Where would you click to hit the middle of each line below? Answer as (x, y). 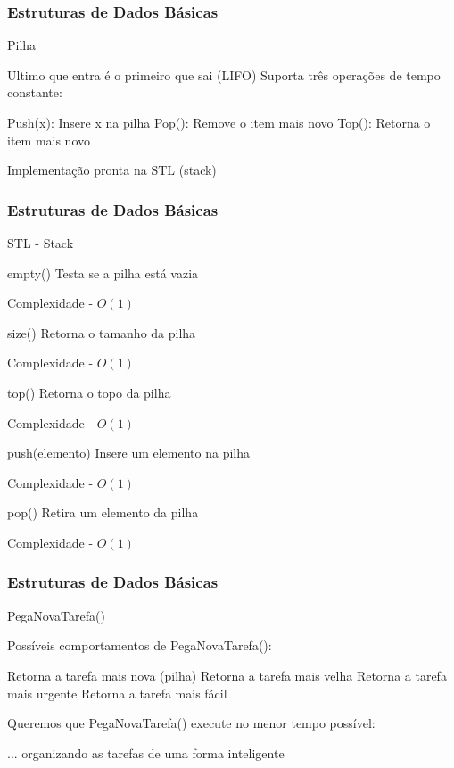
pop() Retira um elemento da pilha (103, 512)
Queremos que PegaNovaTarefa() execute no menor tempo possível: (191, 723)
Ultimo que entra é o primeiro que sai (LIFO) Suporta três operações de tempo (224, 74)
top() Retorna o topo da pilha (89, 392)
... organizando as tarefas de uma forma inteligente (146, 752)
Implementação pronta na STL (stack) (112, 170)
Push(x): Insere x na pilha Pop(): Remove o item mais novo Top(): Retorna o (219, 122)
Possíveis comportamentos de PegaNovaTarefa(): (140, 645)
